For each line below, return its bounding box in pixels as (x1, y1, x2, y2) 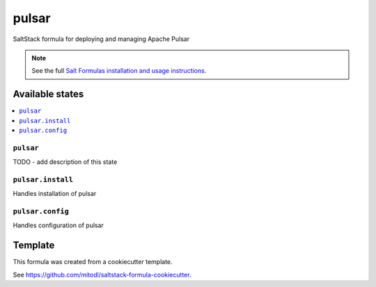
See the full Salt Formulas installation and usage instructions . (31, 67, 207, 75)
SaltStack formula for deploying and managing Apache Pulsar (13, 35, 190, 43)
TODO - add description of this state (13, 158, 118, 166)
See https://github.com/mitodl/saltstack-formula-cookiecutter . (13, 270, 191, 279)
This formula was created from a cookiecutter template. (13, 258, 173, 266)
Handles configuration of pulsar (13, 221, 104, 229)
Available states (13, 88, 84, 100)
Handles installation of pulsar (13, 190, 97, 198)
